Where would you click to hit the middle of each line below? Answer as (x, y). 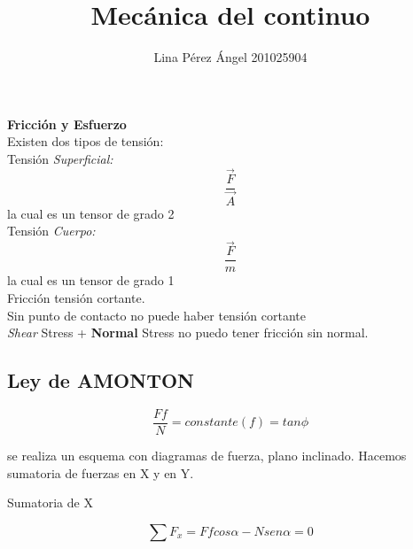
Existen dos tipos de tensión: (86, 141)
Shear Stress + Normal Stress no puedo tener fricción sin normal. (188, 332)
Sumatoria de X (50, 503)
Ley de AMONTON (101, 380)
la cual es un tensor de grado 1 (91, 280)
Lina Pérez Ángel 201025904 (230, 57)
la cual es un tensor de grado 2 (91, 213)
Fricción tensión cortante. (76, 297)
